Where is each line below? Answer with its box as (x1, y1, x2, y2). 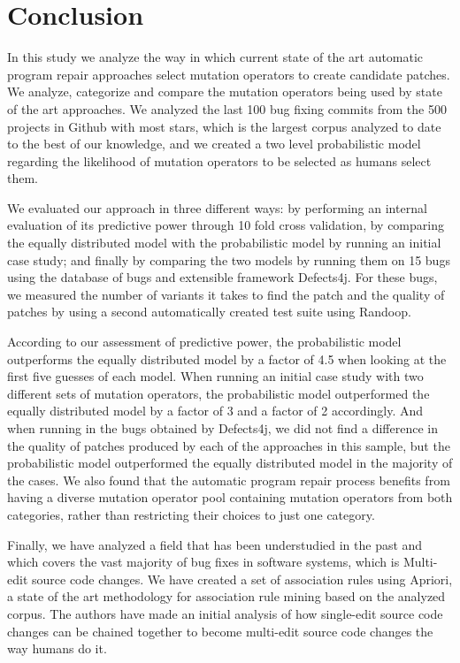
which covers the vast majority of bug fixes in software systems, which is (7, 552, 400, 571)
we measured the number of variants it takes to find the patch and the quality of (7, 285, 445, 303)
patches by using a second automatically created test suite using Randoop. (7, 302, 411, 321)
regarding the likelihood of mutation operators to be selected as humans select (7, 151, 432, 170)
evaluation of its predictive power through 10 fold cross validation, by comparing (7, 216, 444, 234)
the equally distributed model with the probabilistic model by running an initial (7, 233, 441, 252)
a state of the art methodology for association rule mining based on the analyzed (7, 587, 446, 606)
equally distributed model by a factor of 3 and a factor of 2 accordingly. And (7, 401, 424, 420)
